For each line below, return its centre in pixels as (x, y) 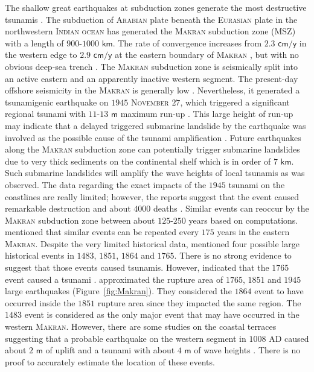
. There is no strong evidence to (233, 255)
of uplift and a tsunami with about (110, 350)
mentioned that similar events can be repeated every (102, 232)
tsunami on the (257, 184)
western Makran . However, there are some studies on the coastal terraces (141, 326)
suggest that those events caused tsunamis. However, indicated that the (137, 267)
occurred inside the (40, 302)
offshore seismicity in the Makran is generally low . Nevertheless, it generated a (152, 90)
